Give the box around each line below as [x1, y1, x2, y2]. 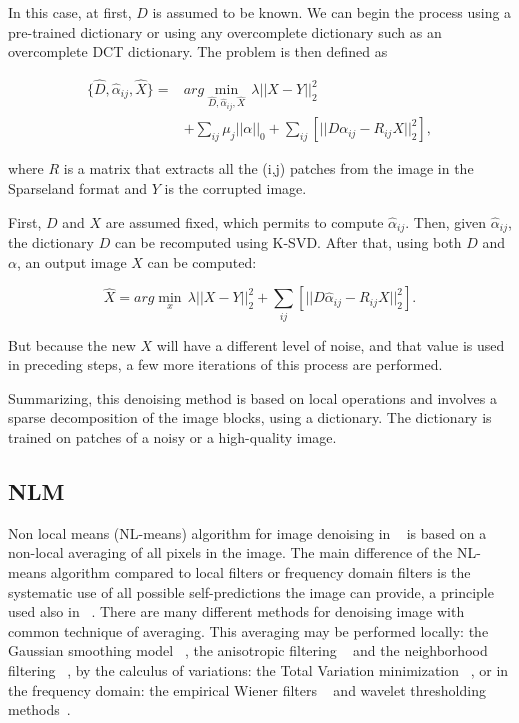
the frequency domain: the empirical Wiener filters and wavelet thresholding [8, 679, 486, 700]
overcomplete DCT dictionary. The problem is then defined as [8, 41, 388, 62]
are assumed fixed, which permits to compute [105, 211, 384, 232]
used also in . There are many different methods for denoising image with [8, 601, 465, 622]
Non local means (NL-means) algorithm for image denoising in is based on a [8, 522, 487, 543]
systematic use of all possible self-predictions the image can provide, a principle [8, 581, 494, 602]
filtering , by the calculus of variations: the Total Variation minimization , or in [8, 659, 509, 680]
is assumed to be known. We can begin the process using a [152, 2, 512, 22]
